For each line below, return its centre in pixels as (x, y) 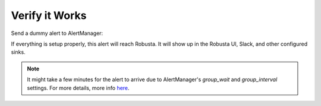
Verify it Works (49, 15)
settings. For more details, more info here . (78, 88)
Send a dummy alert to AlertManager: (57, 33)
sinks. (18, 52)
